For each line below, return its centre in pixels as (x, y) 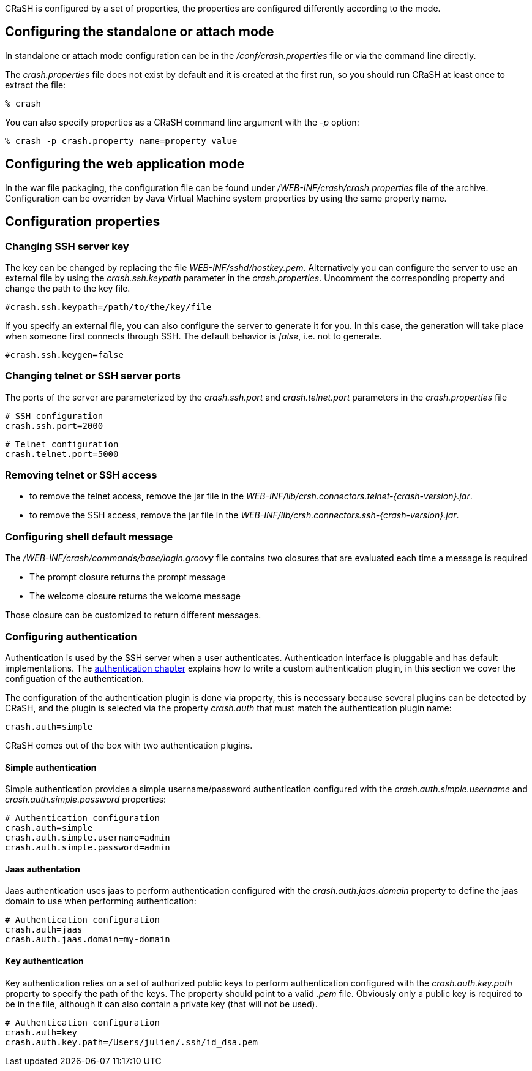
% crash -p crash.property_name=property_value (121, 141)
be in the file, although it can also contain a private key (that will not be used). (161, 1004)
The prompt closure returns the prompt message (128, 577)
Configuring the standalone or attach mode (140, 32)
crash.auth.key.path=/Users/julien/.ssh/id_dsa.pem (132, 1042)
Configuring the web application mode (125, 164)
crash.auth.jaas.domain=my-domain (88, 940)
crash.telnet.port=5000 (62, 454)
